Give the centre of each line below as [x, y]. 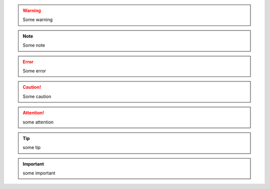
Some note [34, 45]
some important [39, 173]
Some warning [38, 19]
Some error [34, 70]
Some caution [37, 96]
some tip [32, 147]
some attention [38, 122]
